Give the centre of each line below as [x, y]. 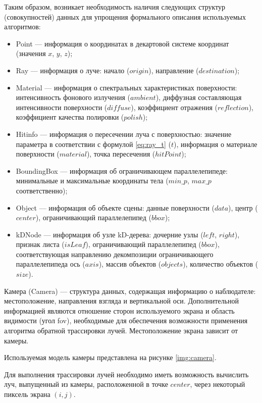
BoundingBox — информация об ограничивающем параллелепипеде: [122, 170]
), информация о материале [216, 144]
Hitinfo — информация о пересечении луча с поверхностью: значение [124, 134]
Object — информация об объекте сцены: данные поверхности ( [115, 207]
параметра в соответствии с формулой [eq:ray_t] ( [93, 144]
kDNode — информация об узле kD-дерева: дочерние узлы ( [110, 234]
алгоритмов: [22, 27]
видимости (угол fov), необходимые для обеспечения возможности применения [126, 320]
